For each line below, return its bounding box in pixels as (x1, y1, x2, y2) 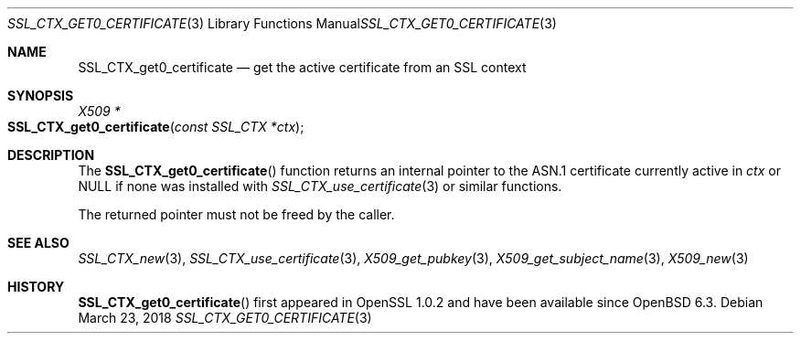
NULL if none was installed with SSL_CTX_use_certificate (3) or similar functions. (78, 178, 562, 194)
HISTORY (7, 279, 65, 294)
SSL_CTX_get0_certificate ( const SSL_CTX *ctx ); (7, 119, 304, 134)
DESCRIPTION (7, 147, 95, 163)
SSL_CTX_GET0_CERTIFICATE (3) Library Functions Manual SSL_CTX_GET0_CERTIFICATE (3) (7, 16, 557, 31)
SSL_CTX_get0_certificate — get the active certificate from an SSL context (78, 59, 527, 75)
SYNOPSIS (7, 88, 74, 103)
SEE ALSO (7, 235, 69, 250)
